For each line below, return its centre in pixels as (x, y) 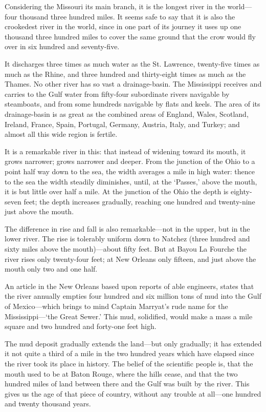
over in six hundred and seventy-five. (62, 46)
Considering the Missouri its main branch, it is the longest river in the (115, 6)
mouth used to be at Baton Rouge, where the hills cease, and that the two (121, 373)
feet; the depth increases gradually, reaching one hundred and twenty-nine (139, 201)
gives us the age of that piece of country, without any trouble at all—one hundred (133, 393)
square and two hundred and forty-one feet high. (81, 326)
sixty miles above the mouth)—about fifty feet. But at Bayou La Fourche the (126, 249)
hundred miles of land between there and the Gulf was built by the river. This (127, 384)
